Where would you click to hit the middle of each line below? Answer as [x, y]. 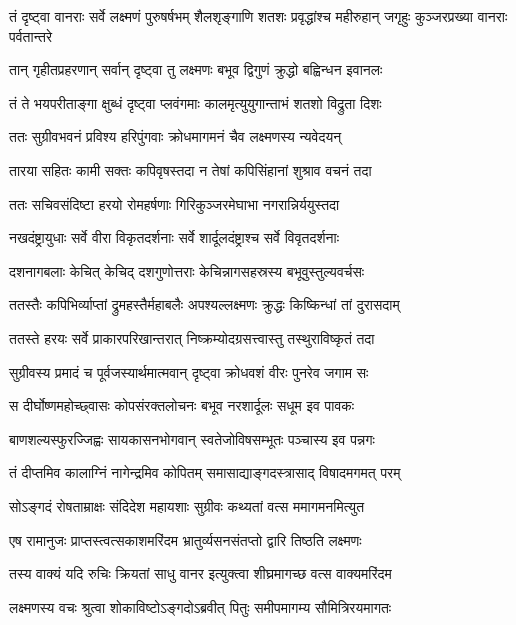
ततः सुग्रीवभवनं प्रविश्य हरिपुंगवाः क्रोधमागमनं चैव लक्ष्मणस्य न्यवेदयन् [175, 136]
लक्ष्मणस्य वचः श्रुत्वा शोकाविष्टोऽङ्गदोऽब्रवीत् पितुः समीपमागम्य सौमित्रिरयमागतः [200, 606]
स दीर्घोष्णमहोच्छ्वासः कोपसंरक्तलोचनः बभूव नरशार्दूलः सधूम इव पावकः [182, 405]
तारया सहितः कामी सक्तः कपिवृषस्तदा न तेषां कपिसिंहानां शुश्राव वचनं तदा [190, 169]
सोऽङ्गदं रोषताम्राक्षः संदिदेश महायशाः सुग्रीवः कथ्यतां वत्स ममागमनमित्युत [187, 505]
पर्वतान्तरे [31, 35]
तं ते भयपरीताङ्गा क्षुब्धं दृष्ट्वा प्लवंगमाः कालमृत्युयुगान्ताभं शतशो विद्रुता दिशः [195, 102]
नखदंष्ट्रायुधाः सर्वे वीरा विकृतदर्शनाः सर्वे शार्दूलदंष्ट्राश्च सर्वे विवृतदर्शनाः [174, 237]
